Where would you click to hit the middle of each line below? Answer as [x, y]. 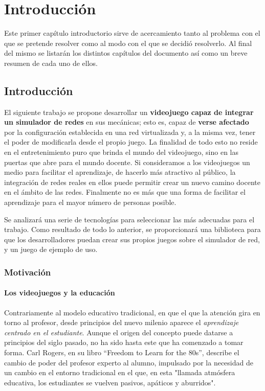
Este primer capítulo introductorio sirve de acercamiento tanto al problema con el [132, 33]
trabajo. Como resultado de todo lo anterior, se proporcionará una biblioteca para [132, 229]
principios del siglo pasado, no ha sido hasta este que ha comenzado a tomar [124, 342]
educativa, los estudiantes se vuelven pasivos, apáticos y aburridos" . [110, 382]
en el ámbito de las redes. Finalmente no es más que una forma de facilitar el [125, 192]
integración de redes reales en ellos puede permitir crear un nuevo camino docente [132, 182]
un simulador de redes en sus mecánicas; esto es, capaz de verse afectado [127, 122]
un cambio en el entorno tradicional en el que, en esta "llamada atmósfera [120, 372]
